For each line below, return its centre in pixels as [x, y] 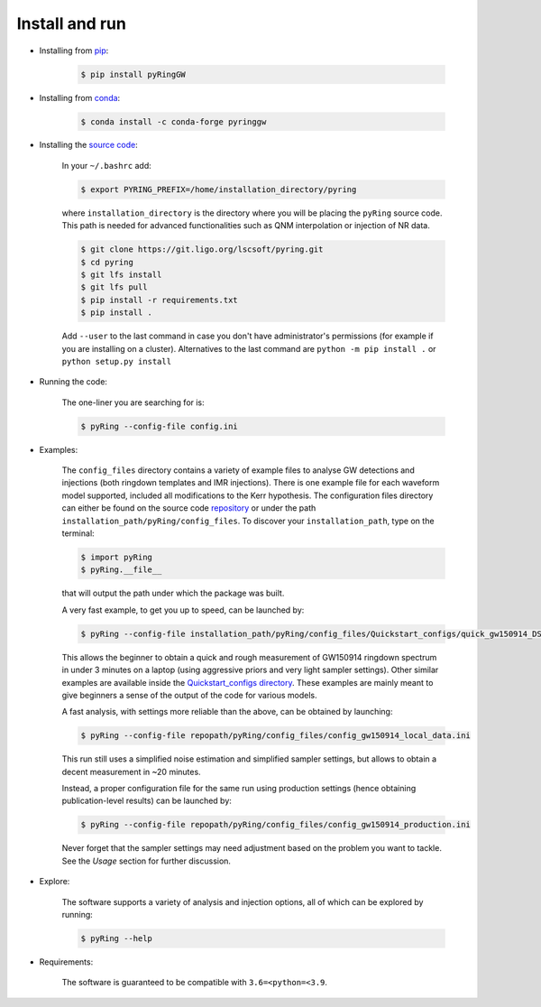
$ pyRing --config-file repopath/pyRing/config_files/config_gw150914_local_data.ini [275, 736]
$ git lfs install [121, 275]
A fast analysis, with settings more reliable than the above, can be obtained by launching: [227, 712]
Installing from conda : [80, 97]
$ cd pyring [107, 262]
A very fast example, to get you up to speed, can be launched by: [183, 610]
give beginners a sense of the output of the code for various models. [189, 695]
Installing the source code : [89, 145]
